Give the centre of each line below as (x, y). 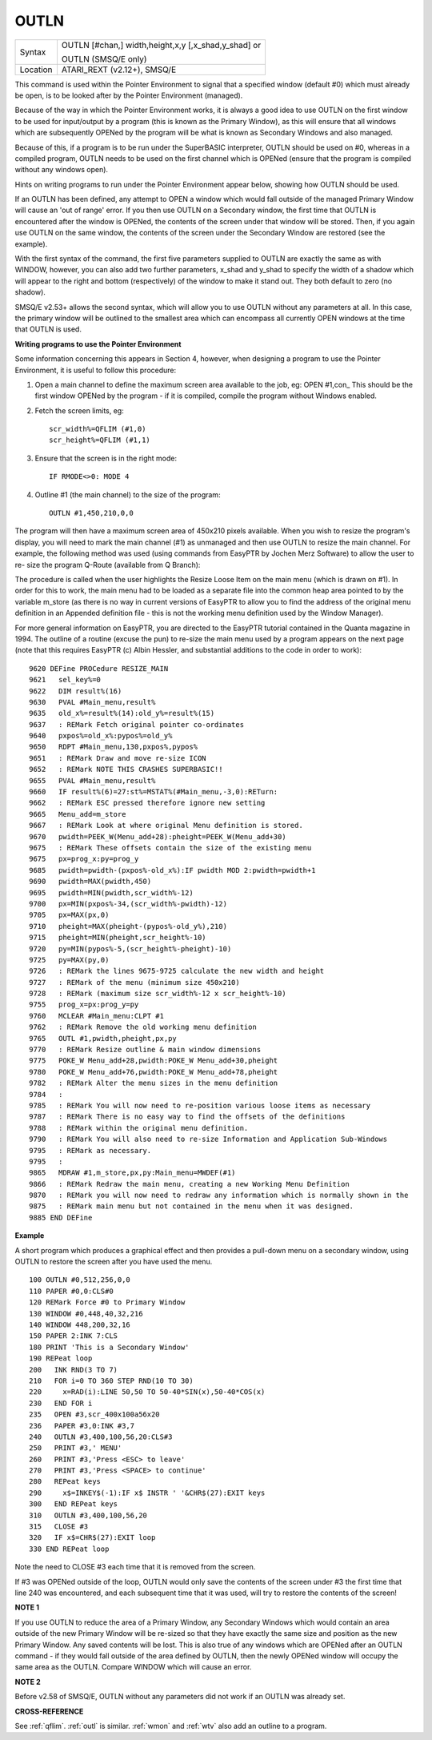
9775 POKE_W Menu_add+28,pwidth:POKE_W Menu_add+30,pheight (154, 1061)
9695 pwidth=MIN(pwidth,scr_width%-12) (111, 892)
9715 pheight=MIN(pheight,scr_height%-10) (118, 938)
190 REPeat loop (61, 1358)
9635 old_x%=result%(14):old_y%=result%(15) (122, 713)
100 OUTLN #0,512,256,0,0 (80, 1280)
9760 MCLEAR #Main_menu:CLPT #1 (96, 1016)
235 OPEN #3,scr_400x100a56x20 (94, 1415)
